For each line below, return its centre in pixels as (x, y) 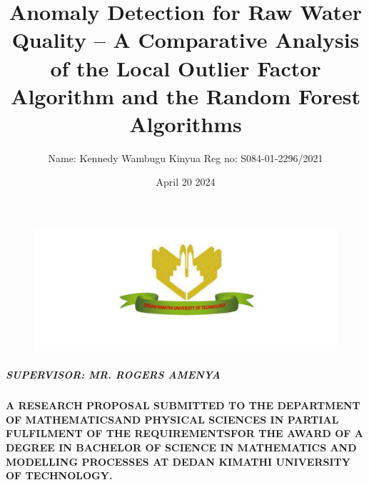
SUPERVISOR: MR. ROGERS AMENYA (113, 375)
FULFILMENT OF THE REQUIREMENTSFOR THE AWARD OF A (184, 433)
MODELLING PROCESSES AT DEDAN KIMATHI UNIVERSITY (178, 461)
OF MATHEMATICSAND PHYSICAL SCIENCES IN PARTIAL (172, 419)
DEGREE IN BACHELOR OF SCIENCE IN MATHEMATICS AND (181, 447)
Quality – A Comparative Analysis (186, 40)
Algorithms (186, 123)
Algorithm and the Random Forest (186, 95)
